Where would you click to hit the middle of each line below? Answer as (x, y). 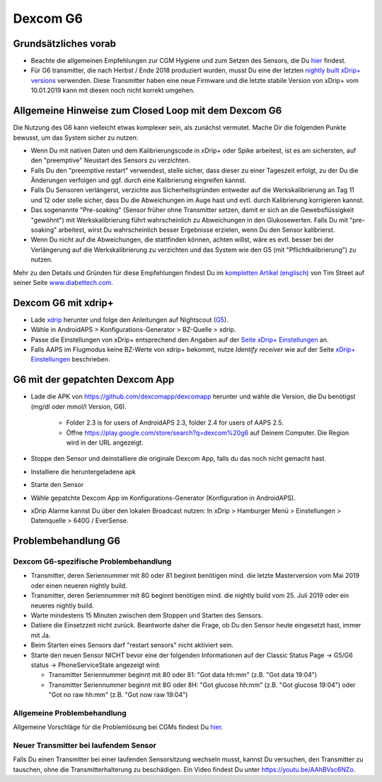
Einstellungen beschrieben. (70, 359)
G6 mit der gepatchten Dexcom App (94, 380)
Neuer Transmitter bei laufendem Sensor (85, 746)
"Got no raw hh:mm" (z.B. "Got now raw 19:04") (118, 695)
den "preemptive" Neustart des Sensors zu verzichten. (111, 160)
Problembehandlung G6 (66, 541)
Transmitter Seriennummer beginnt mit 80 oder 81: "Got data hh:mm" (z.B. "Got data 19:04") (183, 675)
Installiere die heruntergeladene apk (83, 471)
